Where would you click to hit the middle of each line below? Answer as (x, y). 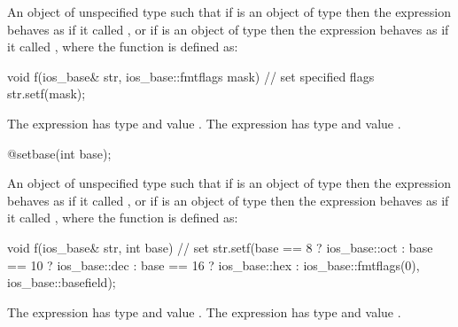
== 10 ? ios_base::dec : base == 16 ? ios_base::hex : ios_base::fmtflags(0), (213, 265)
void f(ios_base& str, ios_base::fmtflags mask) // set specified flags (191, 76)
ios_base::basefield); (62, 282)
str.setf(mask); (47, 93)
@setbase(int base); (59, 153)
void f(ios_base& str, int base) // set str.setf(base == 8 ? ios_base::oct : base (220, 247)
